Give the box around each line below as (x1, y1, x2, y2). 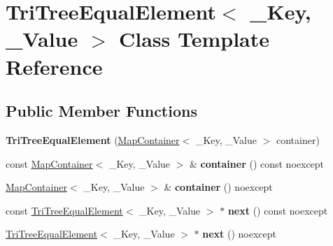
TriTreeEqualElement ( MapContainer (6, 132, 180, 147)
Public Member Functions (6, 100, 197, 122)
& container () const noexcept (190, 156, 325, 171)
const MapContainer (6, 156, 93, 171)
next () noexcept (202, 226, 277, 241)
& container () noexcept (164, 180, 273, 194)
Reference (6, 52, 103, 80)
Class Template (118, 24, 270, 53)
